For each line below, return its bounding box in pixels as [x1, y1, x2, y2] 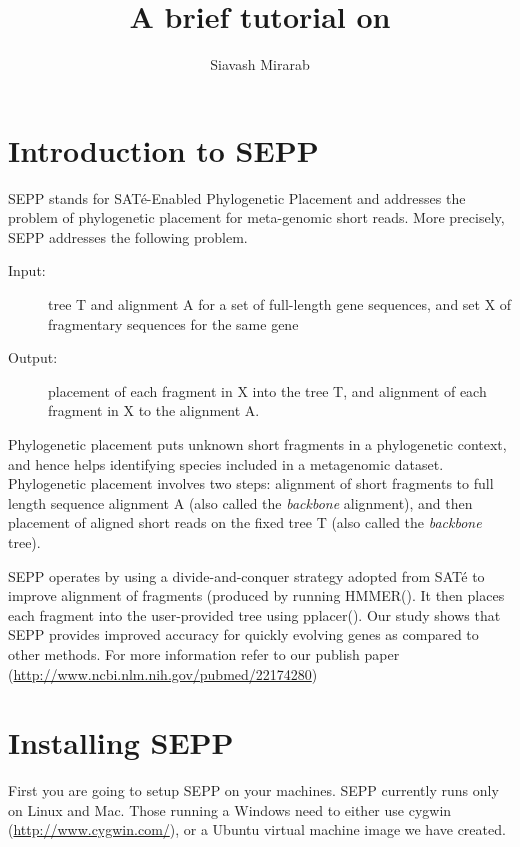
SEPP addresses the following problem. [8, 226, 248, 247]
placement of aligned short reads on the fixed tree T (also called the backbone [8, 512, 482, 533]
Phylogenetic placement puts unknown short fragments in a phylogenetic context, [8, 434, 507, 454]
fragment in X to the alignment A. [48, 400, 260, 421]
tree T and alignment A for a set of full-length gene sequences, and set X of [48, 294, 512, 315]
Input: [8, 260, 46, 281]
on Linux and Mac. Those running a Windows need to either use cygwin [8, 799, 452, 820]
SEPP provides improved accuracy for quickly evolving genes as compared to [8, 624, 479, 645]
